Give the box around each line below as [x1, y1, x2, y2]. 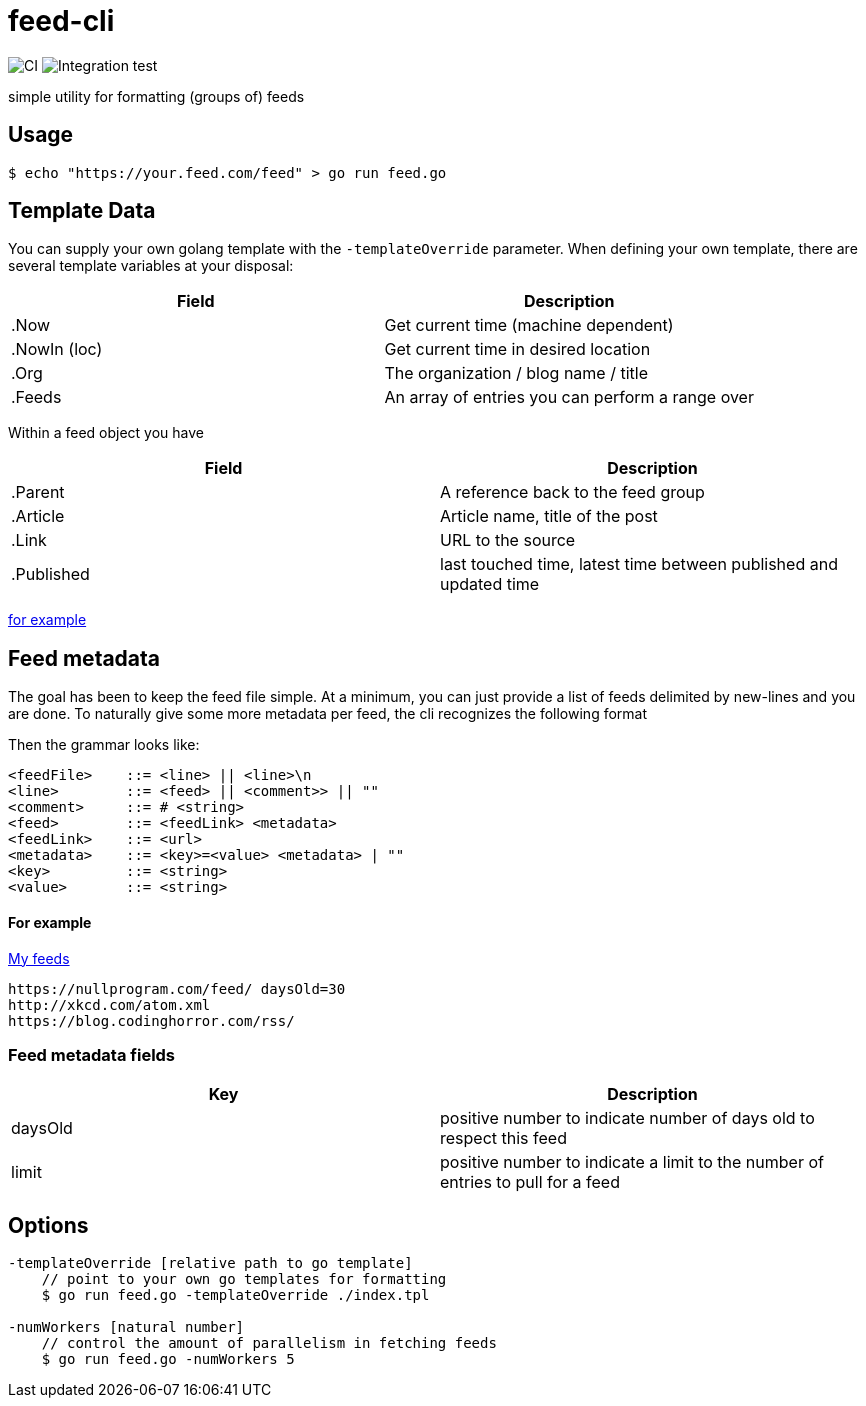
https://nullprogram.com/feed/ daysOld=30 [8, 980, 346, 997]
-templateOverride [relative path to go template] [8, 1255, 413, 1272]
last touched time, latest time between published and [440, 554, 838, 575]
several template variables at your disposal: [8, 257, 294, 275]
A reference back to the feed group [440, 482, 705, 503]
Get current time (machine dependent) [384, 315, 674, 336]
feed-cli [8, 4, 115, 38]
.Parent [11, 482, 65, 503]
